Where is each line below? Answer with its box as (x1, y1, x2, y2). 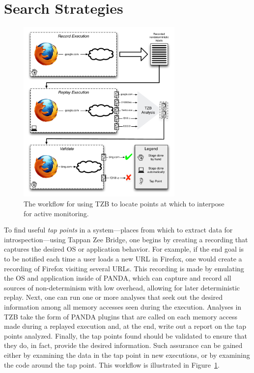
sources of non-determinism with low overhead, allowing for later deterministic (4, 282, 240, 292)
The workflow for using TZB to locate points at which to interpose (24, 199, 225, 208)
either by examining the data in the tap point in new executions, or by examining (4, 349, 250, 360)
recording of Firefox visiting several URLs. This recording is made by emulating (4, 263, 244, 273)
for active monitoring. (24, 208, 89, 218)
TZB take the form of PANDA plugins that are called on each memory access (4, 311, 237, 321)
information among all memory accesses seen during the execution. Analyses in (4, 301, 242, 312)
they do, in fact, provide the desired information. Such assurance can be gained (4, 340, 243, 350)
